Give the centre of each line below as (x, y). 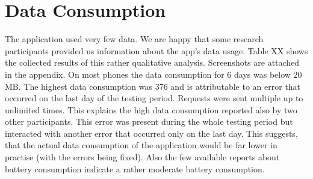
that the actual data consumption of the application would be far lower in (141, 145)
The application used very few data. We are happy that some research (134, 39)
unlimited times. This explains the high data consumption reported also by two (151, 109)
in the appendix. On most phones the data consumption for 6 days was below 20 (153, 74)
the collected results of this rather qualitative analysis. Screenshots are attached (152, 62)
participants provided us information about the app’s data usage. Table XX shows (156, 50)
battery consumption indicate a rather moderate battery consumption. (135, 168)
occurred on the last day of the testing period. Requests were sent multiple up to (154, 98)
